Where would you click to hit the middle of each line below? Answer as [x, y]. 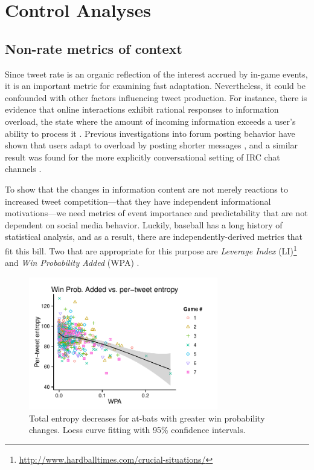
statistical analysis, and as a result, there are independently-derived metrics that [154, 237]
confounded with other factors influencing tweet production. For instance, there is [156, 97]
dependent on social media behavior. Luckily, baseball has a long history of [144, 224]
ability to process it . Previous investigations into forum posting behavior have [150, 133]
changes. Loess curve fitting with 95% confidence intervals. [137, 430]
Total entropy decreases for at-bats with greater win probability [147, 418]
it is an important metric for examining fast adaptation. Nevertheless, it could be [155, 86]
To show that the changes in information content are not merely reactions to [146, 189]
